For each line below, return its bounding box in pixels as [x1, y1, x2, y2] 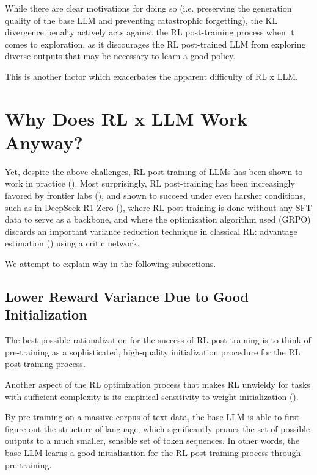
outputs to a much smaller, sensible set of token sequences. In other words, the [5, 434, 300, 447]
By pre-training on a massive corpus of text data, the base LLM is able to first [5, 410, 300, 423]
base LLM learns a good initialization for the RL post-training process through [5, 446, 301, 459]
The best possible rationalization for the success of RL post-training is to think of [5, 334, 311, 346]
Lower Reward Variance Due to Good [5, 287, 249, 306]
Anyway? [5, 129, 83, 154]
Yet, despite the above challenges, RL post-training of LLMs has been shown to [5, 165, 303, 177]
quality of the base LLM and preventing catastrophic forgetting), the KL [5, 13, 278, 26]
